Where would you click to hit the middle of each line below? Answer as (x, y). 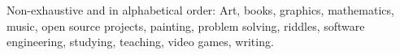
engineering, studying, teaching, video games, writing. (140, 42)
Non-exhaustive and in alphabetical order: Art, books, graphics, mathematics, (200, 10)
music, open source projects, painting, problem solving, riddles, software (186, 25)
